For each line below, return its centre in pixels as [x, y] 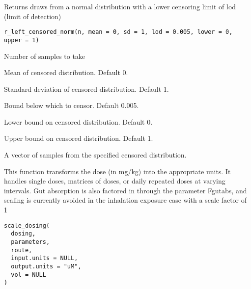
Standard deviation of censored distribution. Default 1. [86, 89]
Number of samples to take [45, 56]
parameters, [30, 242]
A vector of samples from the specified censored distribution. [95, 155]
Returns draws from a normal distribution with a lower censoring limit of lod [120, 6]
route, [22, 250]
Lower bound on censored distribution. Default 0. [78, 121]
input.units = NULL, [44, 258]
